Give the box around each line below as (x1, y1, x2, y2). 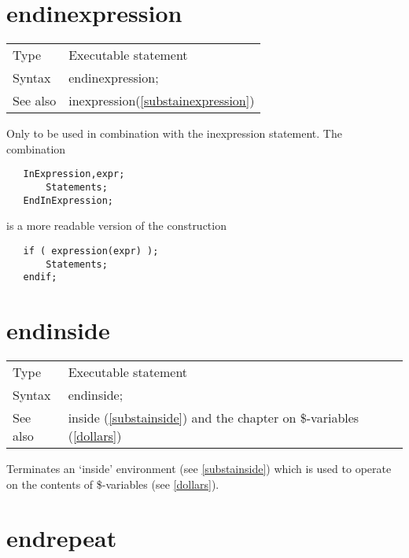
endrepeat (6, 522, 117, 554)
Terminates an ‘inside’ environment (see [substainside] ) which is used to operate (6, 460, 392, 476)
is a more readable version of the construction (6, 217, 227, 234)
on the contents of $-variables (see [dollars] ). (6, 475, 219, 492)
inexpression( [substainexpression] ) (68, 91, 255, 110)
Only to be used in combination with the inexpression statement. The (6, 125, 342, 142)
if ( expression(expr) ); (23, 245, 159, 257)
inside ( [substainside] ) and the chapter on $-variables (68, 408, 359, 427)
